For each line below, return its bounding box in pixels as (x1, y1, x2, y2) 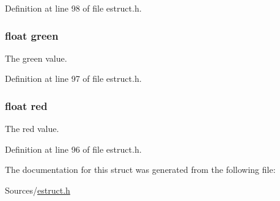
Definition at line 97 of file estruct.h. (5, 72, 142, 85)
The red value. (5, 122, 59, 135)
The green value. (5, 51, 67, 64)
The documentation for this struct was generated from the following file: (5, 163, 276, 176)
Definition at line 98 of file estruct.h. (5, 2, 142, 14)
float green (5, 27, 59, 43)
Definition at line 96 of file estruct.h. (5, 142, 142, 155)
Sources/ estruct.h (5, 184, 70, 196)
